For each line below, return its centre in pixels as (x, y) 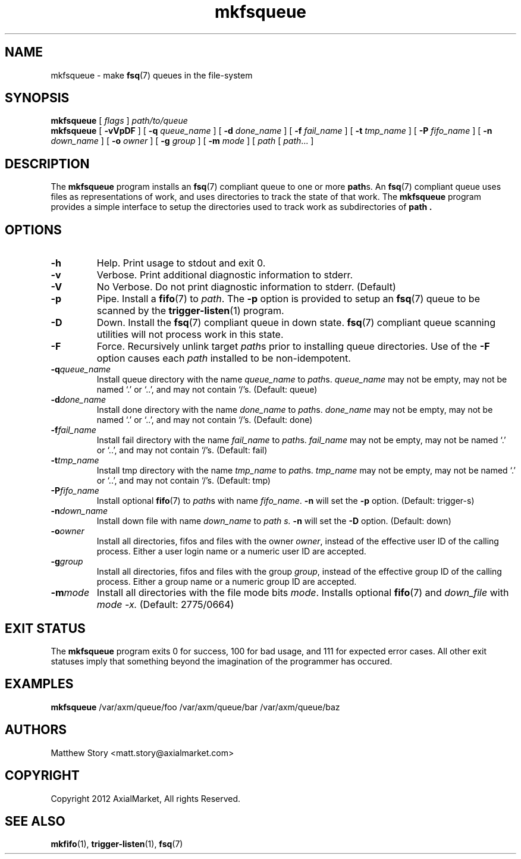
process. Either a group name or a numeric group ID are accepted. (227, 582)
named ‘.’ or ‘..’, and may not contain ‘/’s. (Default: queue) (207, 390)
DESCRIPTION (47, 164)
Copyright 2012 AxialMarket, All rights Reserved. (146, 798)
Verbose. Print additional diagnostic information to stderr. (225, 275)
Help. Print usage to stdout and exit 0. (181, 263)
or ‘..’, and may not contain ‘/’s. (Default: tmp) (183, 481)
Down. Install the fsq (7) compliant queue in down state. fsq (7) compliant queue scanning (296, 323)
